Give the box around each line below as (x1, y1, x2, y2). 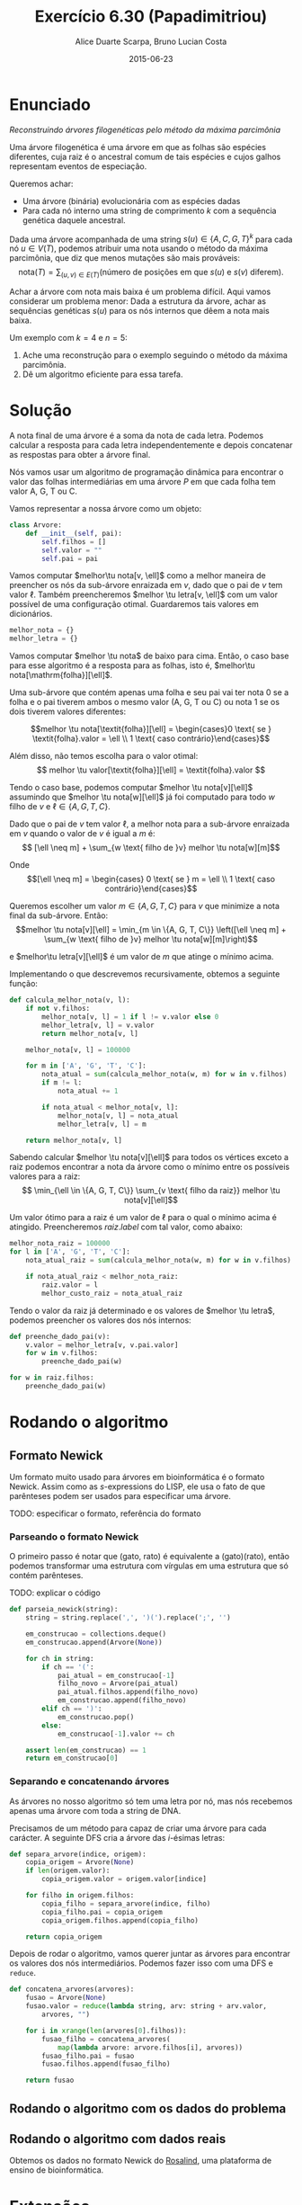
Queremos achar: (9, 178, 74, 189)
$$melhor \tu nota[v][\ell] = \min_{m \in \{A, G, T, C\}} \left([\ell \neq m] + (15, 924, 287, 935)
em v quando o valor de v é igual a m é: (9, 828, 155, 839)
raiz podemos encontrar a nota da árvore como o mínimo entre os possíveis (9, 1162, 290, 1173)
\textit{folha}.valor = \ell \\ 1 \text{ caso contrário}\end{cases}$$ (31, 733, 271, 744)
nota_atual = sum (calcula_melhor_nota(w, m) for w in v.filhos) (41, 1070, 288, 1079)
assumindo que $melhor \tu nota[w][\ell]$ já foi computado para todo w (9, 791, 276, 802)
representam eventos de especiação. (9, 160, 147, 172)
